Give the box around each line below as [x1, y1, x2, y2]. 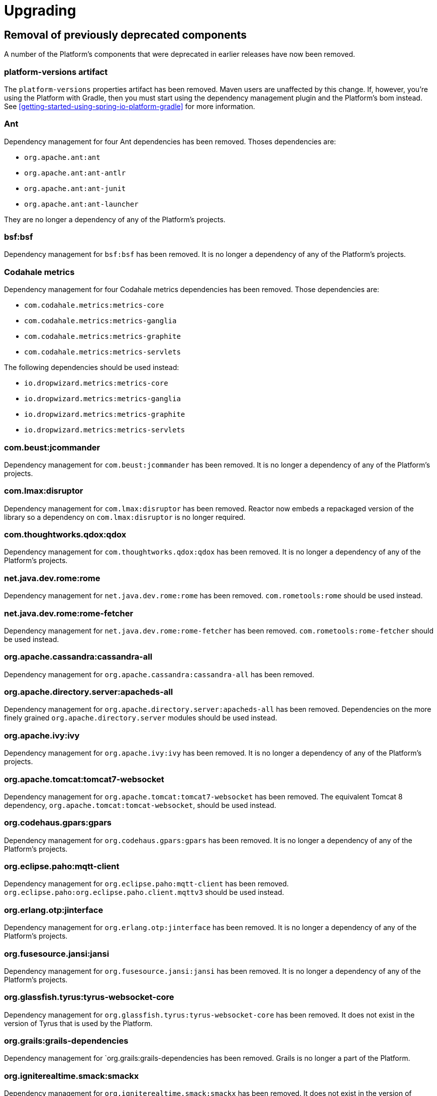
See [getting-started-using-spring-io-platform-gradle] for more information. [4, 102, 255, 111]
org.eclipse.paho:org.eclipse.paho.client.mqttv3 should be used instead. [4, 888, 284, 897]
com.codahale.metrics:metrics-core [24, 301, 164, 310]
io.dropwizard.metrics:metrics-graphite [24, 410, 185, 419]
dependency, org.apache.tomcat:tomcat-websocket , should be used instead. [4, 800, 276, 809]
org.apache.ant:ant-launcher [24, 200, 139, 208]
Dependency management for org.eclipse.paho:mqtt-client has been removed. [4, 879, 289, 888]
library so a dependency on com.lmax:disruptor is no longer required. [4, 512, 246, 521]
